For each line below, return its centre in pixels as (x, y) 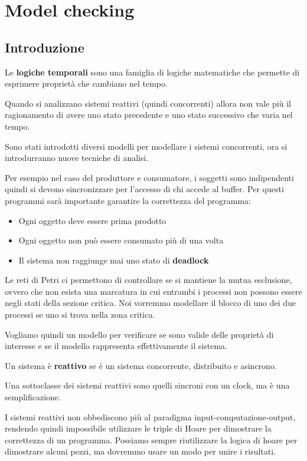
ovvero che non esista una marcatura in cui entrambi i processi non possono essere (153, 291)
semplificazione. (33, 397)
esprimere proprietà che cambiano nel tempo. (86, 83)
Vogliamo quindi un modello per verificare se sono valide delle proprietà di (139, 334)
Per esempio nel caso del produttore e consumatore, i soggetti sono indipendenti (149, 177)
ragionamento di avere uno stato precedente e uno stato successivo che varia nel (149, 115)
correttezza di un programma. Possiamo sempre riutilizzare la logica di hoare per (151, 439)
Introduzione (45, 47)
